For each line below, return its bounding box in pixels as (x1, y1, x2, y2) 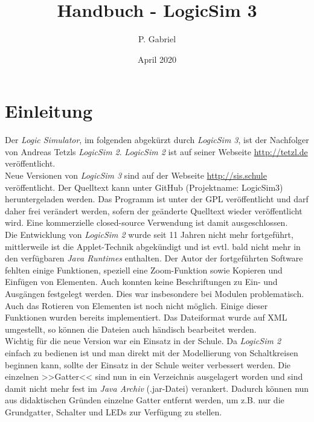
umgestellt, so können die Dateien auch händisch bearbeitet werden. (5, 322, 257, 335)
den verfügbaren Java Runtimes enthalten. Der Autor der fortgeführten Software (5, 252, 303, 264)
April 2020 (137, 53, 177, 65)
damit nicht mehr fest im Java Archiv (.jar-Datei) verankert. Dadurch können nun (5, 382, 309, 394)
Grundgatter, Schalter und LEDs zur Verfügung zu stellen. (5, 405, 222, 418)
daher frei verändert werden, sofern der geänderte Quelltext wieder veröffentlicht (5, 204, 303, 217)
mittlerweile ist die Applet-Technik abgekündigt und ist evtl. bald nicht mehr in (5, 240, 301, 252)
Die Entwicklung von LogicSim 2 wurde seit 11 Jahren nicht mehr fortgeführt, (5, 228, 293, 240)
